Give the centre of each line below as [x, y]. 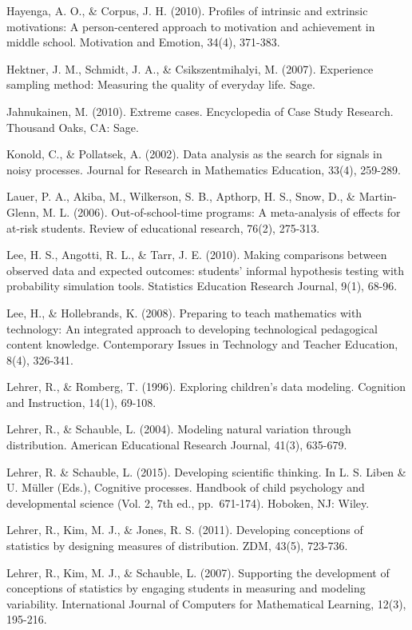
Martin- [378, 196]
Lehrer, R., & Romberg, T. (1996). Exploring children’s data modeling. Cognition [206, 387]
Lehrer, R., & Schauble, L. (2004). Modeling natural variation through [179, 429]
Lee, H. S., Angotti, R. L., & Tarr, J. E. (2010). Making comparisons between [197, 255]
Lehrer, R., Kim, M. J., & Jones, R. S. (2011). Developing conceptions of [185, 530]
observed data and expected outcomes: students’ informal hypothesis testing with [206, 270]
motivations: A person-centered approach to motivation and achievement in [191, 26]
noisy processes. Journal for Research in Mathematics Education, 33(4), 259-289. [204, 169]
